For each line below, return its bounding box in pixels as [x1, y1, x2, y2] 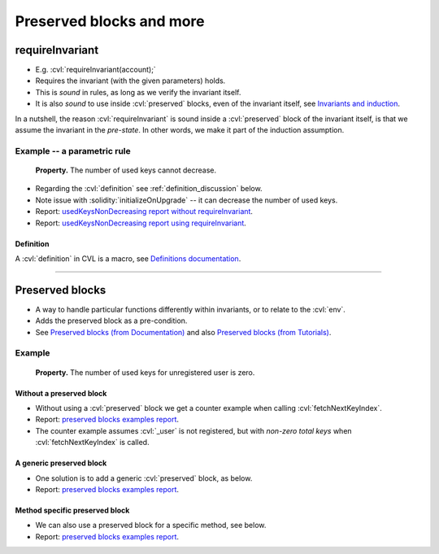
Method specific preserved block [15, 505, 130, 515]
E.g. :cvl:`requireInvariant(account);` [35, 65, 156, 75]
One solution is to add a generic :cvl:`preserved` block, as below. [35, 473, 253, 483]
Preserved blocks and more [15, 12, 205, 30]
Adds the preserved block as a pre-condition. [35, 316, 188, 325]
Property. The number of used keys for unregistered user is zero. [35, 367, 255, 377]
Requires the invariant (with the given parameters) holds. [35, 76, 226, 85]
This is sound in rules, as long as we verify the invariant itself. [35, 87, 241, 97]
